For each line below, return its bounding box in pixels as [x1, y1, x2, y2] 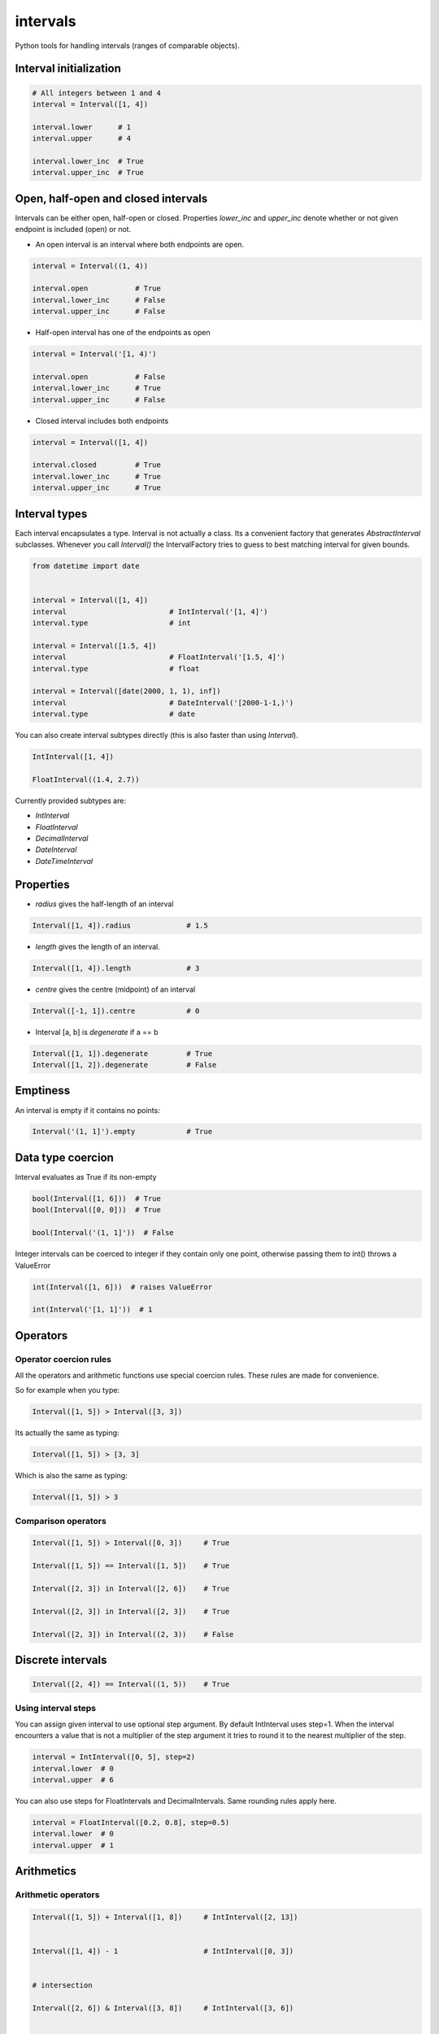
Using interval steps [15, 1702, 97, 1713]
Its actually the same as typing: [15, 1428, 120, 1438]
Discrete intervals [15, 1653, 107, 1667]
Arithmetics [15, 1864, 77, 1879]
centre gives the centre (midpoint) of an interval [35, 984, 196, 994]
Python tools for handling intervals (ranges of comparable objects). [15, 41, 240, 50]
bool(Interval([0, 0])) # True [32, 1205, 162, 1215]
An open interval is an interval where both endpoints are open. [35, 239, 245, 249]
